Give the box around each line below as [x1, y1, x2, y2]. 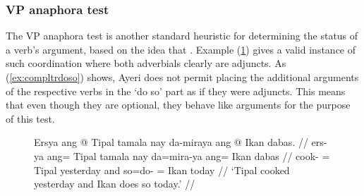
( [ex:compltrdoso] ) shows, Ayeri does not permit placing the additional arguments [6, 70, 359, 84]
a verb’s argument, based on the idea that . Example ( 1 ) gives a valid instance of [6, 42, 356, 56]
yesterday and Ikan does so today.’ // [34, 176, 195, 191]
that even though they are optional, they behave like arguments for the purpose [6, 97, 351, 112]
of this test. [6, 111, 55, 125]
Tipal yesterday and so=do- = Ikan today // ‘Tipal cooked [34, 162, 290, 177]
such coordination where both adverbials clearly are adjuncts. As [6, 56, 286, 71]
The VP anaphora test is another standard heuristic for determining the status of [6, 28, 358, 43]
